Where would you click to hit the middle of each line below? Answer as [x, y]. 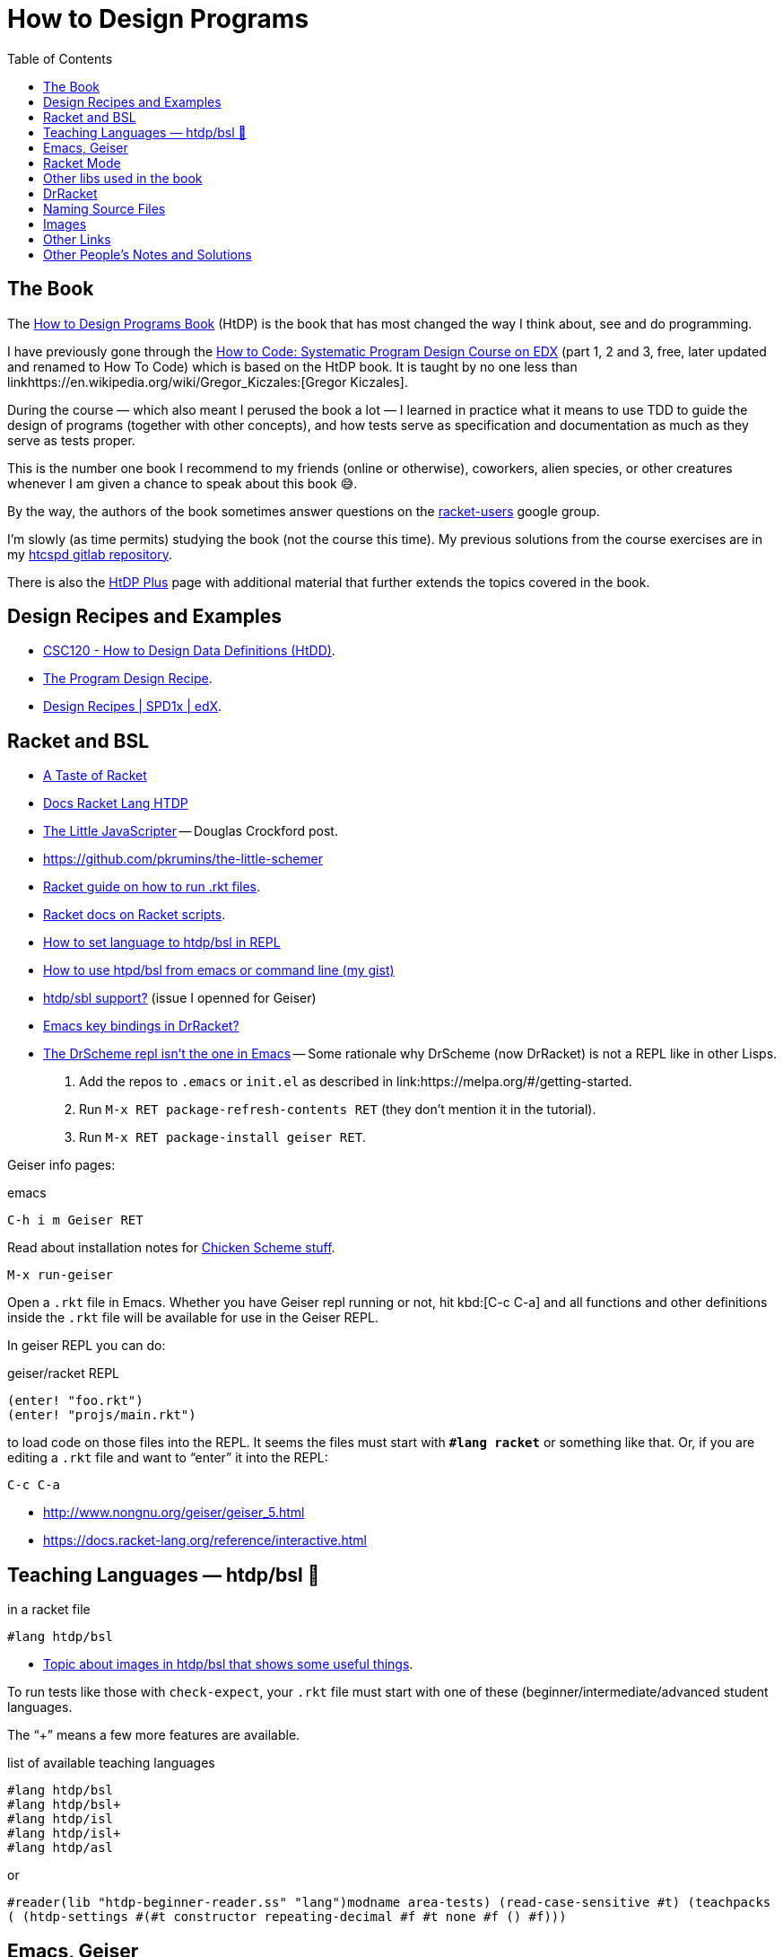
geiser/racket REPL [63, 1373]
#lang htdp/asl [61, 1848]
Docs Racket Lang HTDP [116, 803]
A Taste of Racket [95, 776]
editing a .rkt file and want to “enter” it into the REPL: [168, 1458]
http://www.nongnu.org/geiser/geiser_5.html [174, 1513]
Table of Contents [60, 58]
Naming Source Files [104, 208]
